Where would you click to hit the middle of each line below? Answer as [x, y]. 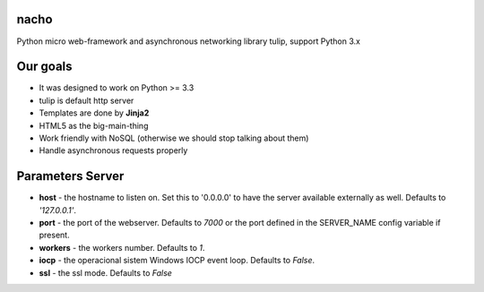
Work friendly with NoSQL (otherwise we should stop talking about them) [174, 138]
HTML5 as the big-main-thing [94, 125]
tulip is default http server [86, 100]
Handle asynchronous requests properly [113, 150]
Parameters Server [70, 176]
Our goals [44, 67]
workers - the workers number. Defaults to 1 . [122, 247]
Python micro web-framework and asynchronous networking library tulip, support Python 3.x [188, 41]
